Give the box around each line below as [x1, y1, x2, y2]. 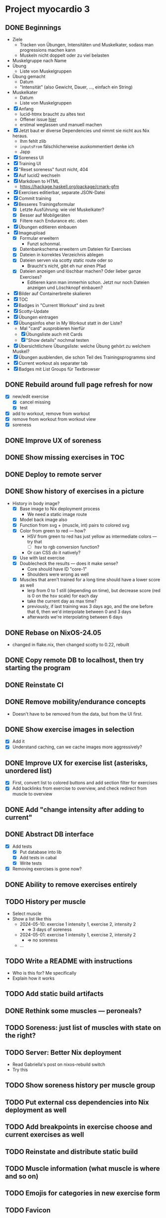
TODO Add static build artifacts [5, 990, 104, 998]
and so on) [5, 1172, 39, 1180]
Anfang [18, 106, 34, 111]
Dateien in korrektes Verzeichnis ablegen [19, 252, 104, 258]
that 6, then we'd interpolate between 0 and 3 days [27, 609, 131, 615]
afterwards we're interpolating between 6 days [27, 614, 123, 620]
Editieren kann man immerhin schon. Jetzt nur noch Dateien [27, 279, 150, 285]
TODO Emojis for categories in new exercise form [5, 1189, 160, 1198]
